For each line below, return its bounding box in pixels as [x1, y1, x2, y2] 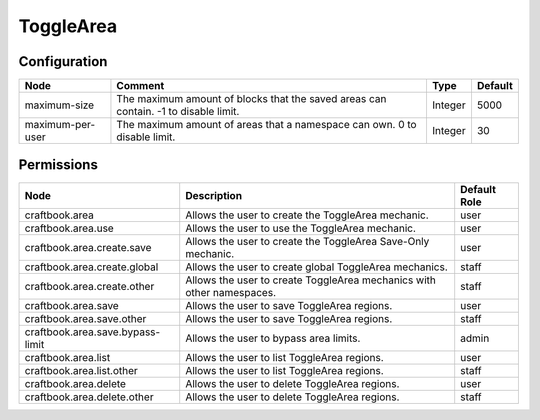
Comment [116, 79, 165, 93]
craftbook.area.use [24, 221, 114, 235]
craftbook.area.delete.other [24, 390, 154, 404]
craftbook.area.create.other [24, 279, 155, 293]
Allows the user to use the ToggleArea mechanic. [185, 221, 417, 235]
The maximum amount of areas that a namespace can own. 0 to [116, 118, 417, 132]
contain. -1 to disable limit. [116, 105, 240, 119]
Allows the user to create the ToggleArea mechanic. [185, 208, 429, 222]
